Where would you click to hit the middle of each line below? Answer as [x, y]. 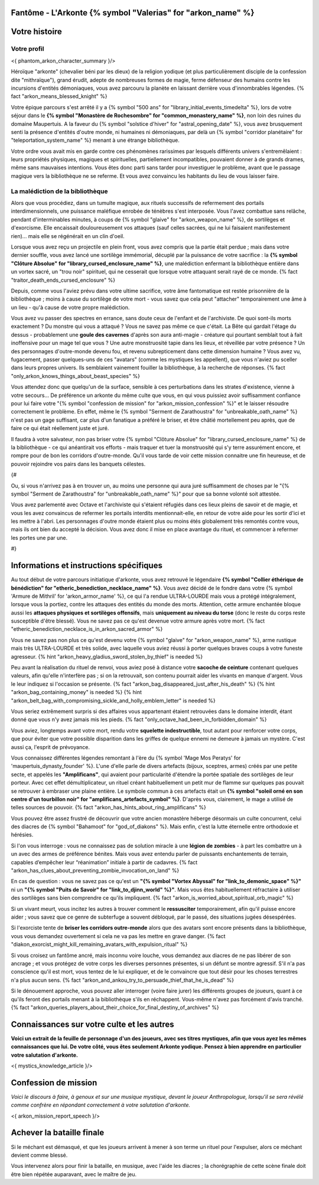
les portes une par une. [39, 538]
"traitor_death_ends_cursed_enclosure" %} [63, 280]
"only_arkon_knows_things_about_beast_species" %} [75, 376]
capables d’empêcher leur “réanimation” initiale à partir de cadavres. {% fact [104, 862]
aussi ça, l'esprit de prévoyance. [51, 747]
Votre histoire [36, 32]
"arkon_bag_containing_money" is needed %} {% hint [76, 692]
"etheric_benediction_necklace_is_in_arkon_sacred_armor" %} [87, 629]
